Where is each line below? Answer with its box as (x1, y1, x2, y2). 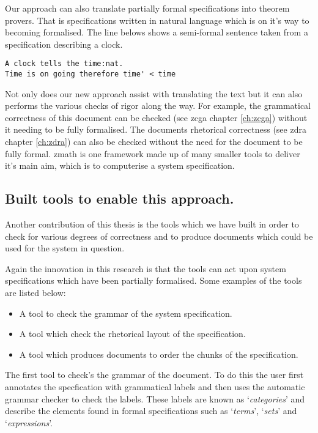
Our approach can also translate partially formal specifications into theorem (5, 2, 290, 14)
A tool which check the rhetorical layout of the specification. (19, 327, 246, 340)
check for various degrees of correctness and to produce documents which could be (5, 229, 313, 242)
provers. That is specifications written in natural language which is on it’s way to (5, 13, 309, 26)
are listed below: (5, 286, 66, 299)
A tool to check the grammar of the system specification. (19, 306, 232, 319)
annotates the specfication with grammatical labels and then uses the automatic (5, 380, 305, 393)
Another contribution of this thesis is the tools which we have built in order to (5, 218, 299, 231)
